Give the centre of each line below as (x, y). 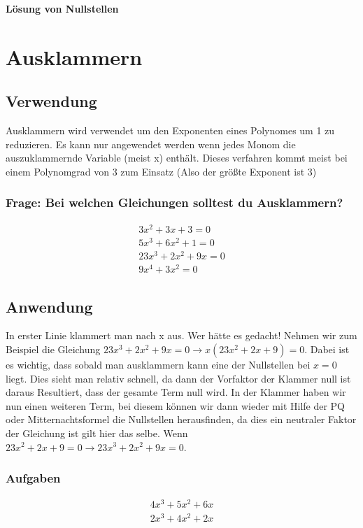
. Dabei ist (327, 349)
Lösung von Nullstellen (62, 8)
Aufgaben (33, 478)
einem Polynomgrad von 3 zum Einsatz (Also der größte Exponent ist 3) (161, 171)
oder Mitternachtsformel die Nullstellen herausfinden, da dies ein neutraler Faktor (181, 419)
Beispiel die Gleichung (53, 349)
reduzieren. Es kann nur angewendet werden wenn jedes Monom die (151, 144)
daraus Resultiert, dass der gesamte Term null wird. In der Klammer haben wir (176, 392)
